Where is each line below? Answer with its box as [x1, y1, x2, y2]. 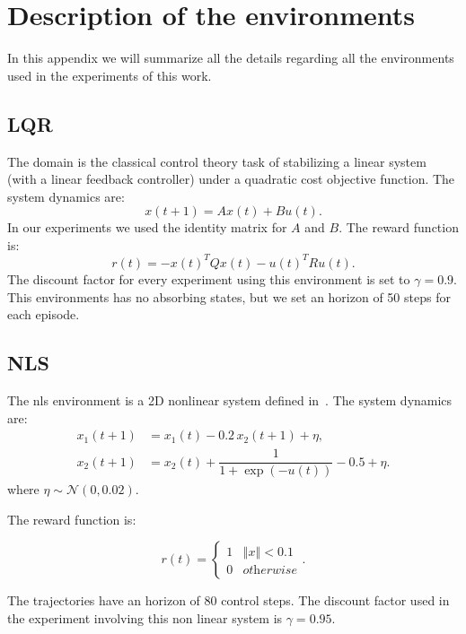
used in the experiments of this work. [7, 65, 212, 84]
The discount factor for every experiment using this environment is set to [7, 269, 410, 288]
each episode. [7, 305, 80, 324]
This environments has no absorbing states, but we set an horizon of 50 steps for [7, 287, 451, 306]
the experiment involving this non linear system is [7, 609, 283, 628]
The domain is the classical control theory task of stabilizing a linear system [7, 152, 426, 170]
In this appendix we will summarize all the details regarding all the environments [7, 48, 454, 67]
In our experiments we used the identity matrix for [7, 218, 287, 237]
